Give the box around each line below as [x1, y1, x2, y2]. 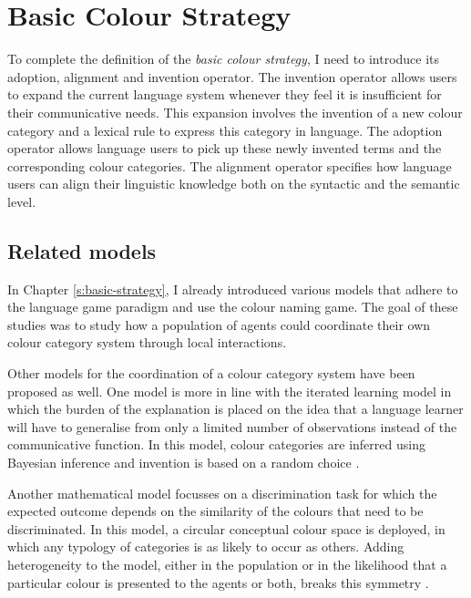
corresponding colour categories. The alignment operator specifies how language [7, 156, 452, 175]
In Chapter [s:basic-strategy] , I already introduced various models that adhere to [7, 279, 458, 298]
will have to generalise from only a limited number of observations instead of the [7, 417, 457, 436]
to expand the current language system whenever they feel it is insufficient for [7, 85, 442, 104]
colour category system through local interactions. [7, 333, 287, 352]
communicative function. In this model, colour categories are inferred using [7, 435, 425, 454]
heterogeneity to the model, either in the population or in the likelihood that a [7, 554, 447, 573]
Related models [7, 236, 157, 264]
